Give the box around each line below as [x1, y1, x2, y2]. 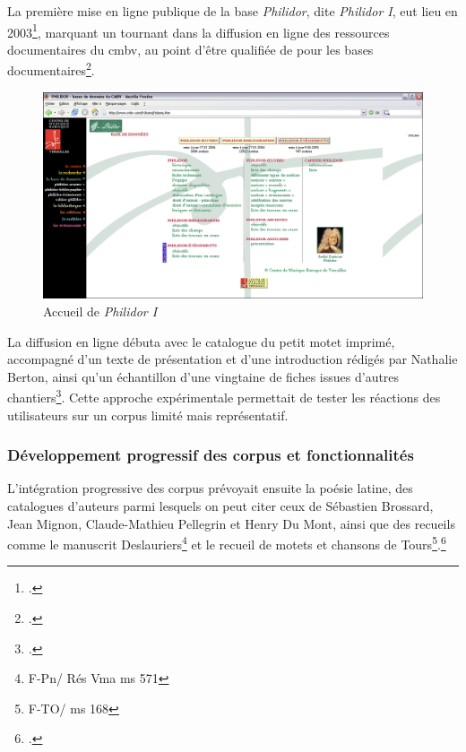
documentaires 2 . [7, 58, 95, 80]
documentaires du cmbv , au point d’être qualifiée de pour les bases [7, 39, 374, 58]
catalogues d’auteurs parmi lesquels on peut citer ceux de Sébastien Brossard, [7, 496, 434, 514]
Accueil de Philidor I [43, 301, 158, 320]
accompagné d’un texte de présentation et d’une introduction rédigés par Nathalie [7, 350, 458, 368]
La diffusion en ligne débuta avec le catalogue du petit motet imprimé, [7, 332, 395, 350]
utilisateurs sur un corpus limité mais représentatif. [7, 405, 289, 424]
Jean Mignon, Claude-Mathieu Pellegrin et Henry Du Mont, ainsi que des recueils [7, 514, 455, 532]
